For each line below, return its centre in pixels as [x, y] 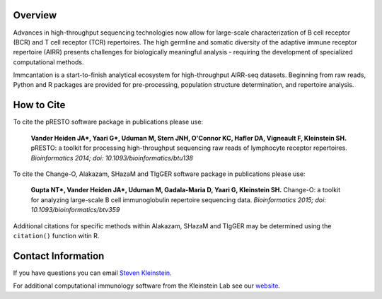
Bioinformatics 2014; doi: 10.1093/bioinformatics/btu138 [112, 158]
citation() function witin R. [56, 235]
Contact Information [59, 256]
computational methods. [48, 62]
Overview [35, 15]
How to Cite [39, 105]
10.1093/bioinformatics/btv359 [75, 210]
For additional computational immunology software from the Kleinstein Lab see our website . [147, 286]
